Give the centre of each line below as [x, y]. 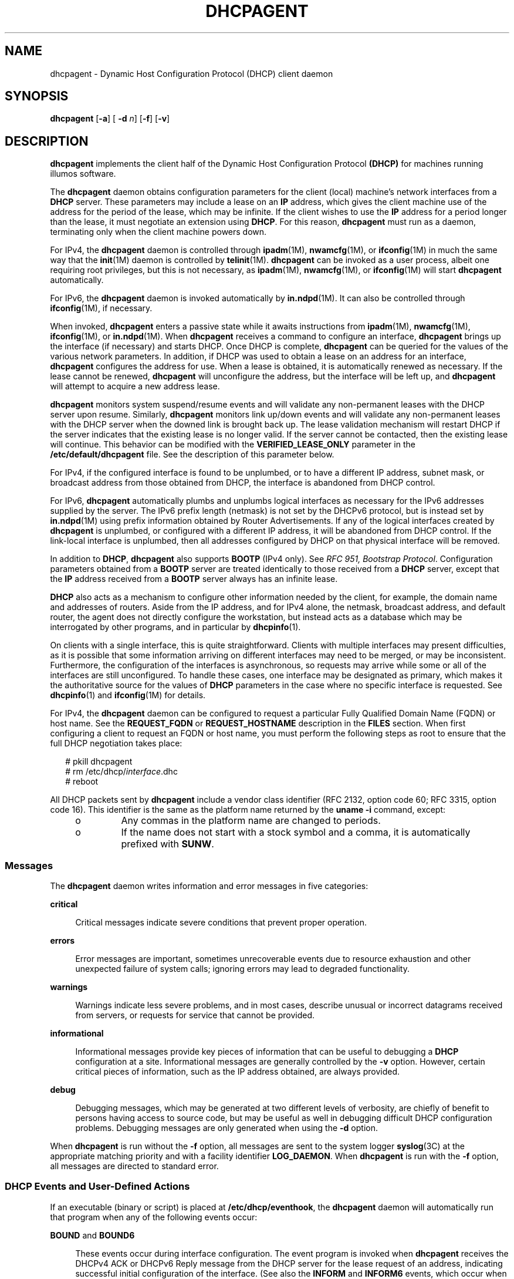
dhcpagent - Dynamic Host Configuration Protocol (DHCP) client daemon [192, 73]
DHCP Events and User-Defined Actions [97, 1187]
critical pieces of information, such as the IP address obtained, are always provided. [237, 1072]
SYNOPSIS [37, 96]
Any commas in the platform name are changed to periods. [251, 821]
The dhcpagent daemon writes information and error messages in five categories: [209, 886]
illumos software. [83, 174]
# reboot [82, 782]
